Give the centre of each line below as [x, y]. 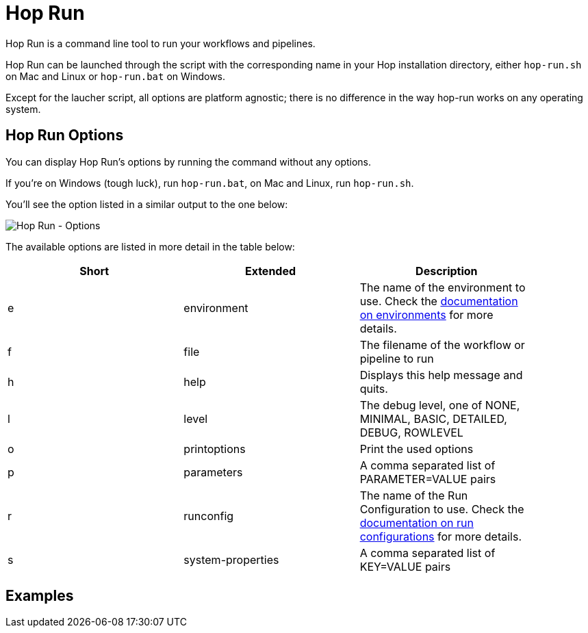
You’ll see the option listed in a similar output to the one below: [147, 204]
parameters [213, 472]
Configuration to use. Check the [442, 509]
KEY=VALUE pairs [405, 566]
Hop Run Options [65, 135]
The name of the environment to [443, 287]
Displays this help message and [441, 375]
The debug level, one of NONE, [440, 405]
